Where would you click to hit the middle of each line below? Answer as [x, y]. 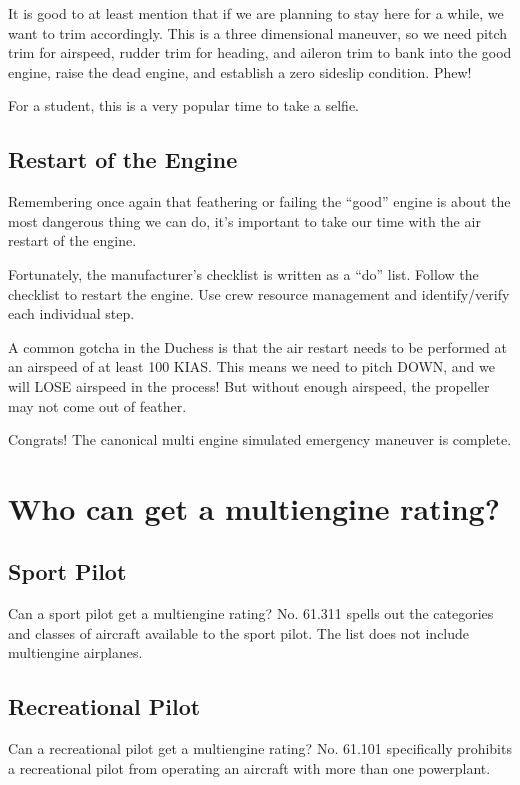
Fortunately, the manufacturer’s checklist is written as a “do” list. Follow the [243, 273]
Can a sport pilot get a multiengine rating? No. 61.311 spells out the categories [251, 613]
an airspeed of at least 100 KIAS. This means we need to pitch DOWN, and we [251, 366]
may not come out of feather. [97, 405]
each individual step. [71, 313]
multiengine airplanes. [75, 652]
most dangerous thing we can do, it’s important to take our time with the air [244, 220]
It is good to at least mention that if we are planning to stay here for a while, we [256, 13]
